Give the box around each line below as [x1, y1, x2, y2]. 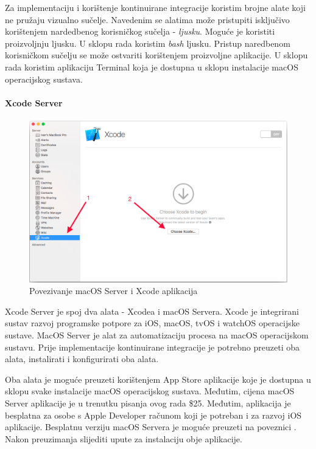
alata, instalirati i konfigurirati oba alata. [5, 352, 159, 365]
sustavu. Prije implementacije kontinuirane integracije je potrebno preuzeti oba [5, 340, 300, 353]
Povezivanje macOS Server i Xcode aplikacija [29, 284, 198, 297]
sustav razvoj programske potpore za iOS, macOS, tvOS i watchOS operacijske [5, 317, 300, 329]
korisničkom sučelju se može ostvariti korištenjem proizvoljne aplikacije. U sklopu [5, 49, 308, 61]
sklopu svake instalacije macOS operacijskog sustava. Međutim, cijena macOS [5, 385, 295, 397]
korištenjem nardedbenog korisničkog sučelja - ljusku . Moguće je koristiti [5, 25, 275, 38]
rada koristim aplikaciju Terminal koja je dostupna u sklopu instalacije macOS [5, 60, 298, 73]
